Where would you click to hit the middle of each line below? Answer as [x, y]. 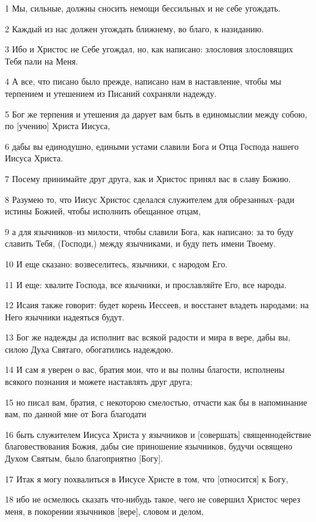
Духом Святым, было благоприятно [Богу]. [84, 458]
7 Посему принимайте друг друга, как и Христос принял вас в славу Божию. [148, 178]
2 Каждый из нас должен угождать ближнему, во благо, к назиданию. [135, 28]
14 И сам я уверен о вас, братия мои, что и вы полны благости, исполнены [145, 369]
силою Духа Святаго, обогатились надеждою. [89, 349]
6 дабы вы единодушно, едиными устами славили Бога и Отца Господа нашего [152, 146]
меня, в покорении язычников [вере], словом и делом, [104, 511]
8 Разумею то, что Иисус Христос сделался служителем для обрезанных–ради [150, 199]
